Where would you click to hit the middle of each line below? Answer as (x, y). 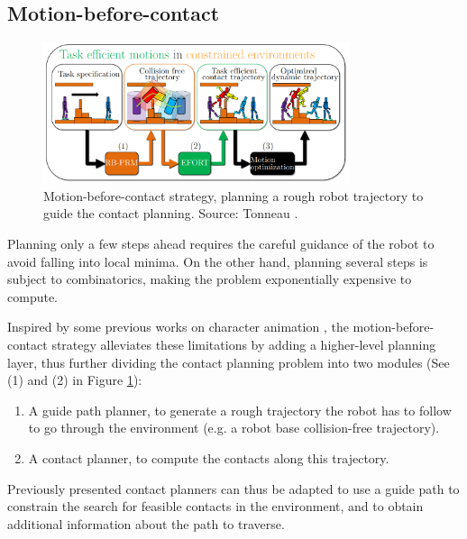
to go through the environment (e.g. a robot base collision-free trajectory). (234, 428)
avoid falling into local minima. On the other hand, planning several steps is (218, 261)
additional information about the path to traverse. (146, 523)
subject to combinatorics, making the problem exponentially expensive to (210, 279)
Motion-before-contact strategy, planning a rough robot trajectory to (233, 195)
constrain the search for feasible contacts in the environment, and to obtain (215, 506)
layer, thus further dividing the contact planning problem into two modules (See (229, 362)
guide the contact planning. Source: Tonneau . (171, 213)
